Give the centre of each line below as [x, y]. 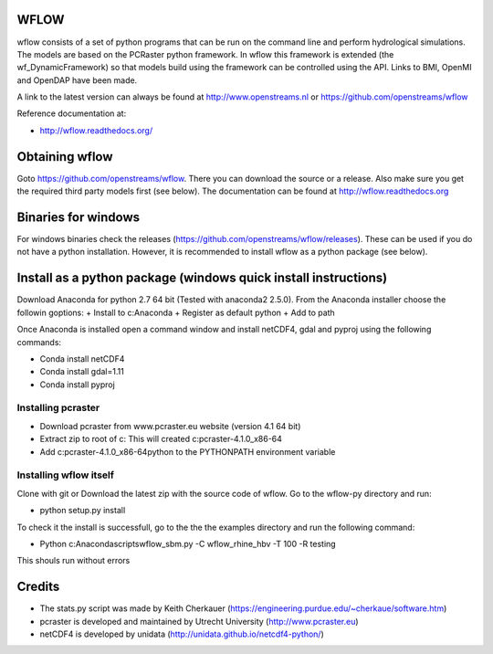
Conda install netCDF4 [82, 359]
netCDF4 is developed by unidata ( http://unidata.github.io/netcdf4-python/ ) [182, 634]
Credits [38, 587]
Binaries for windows [79, 217]
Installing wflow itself [65, 475]
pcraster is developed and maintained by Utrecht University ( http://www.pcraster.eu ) [199, 621]
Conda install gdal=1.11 [82, 372]
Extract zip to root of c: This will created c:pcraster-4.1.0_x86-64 [161, 439]
